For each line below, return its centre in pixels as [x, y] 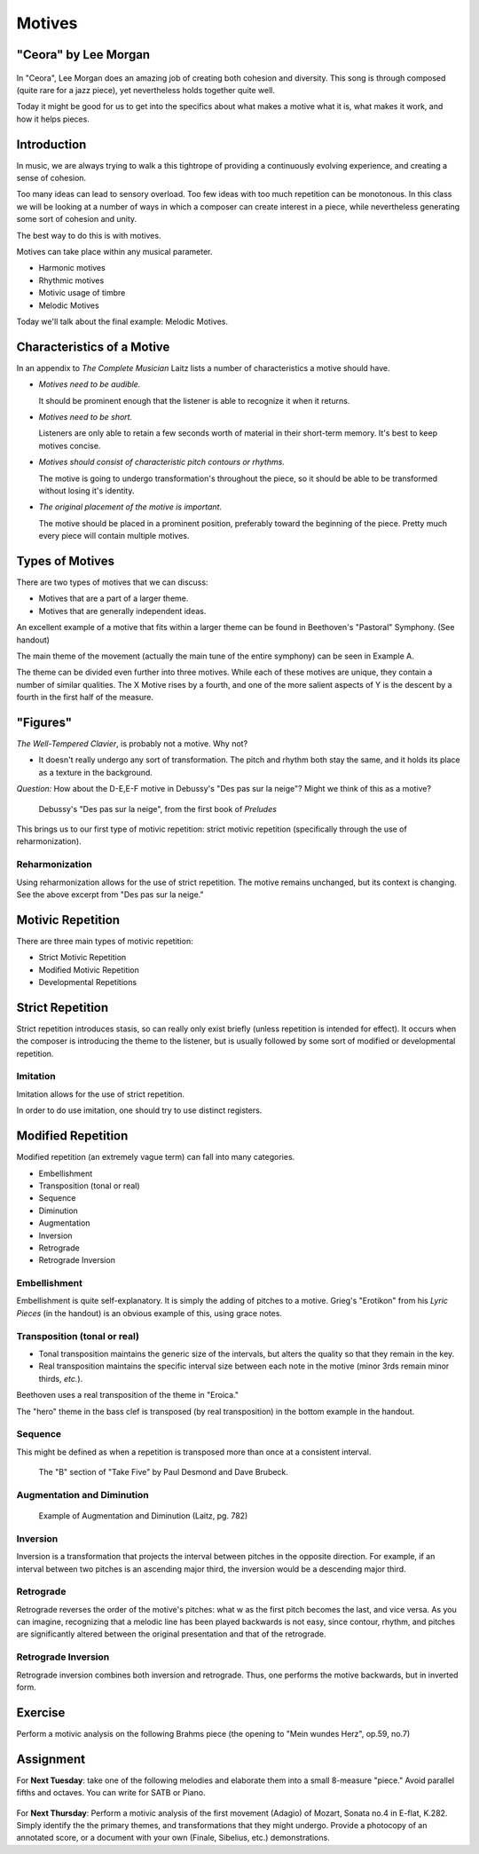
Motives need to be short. [86, 417]
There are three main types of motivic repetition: [105, 941]
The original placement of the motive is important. [130, 507]
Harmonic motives [72, 268]
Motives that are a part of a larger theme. [114, 598]
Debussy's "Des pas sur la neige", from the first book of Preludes [157, 809]
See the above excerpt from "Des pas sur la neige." [110, 894]
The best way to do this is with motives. [89, 235]
